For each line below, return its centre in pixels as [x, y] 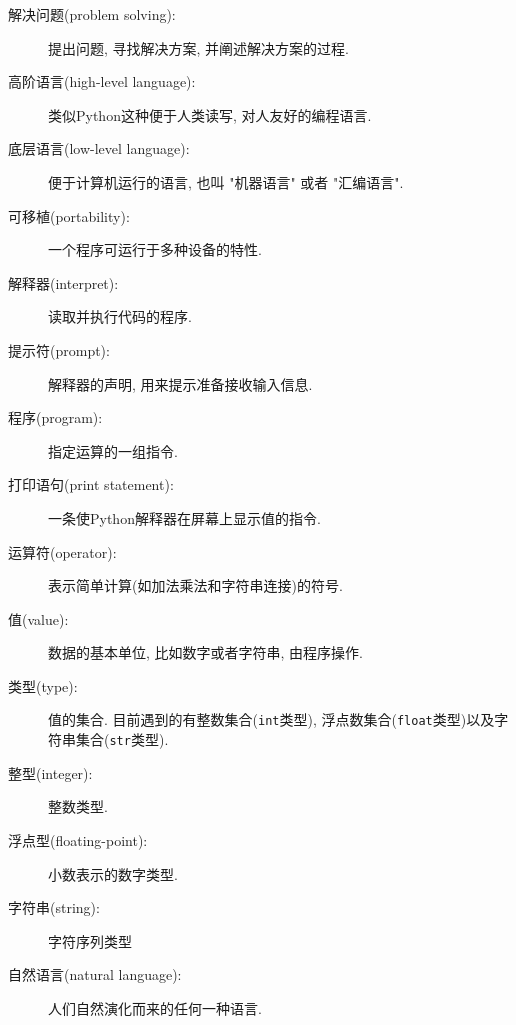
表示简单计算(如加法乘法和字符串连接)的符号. [195, 585]
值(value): [38, 618]
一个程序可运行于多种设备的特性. [155, 249]
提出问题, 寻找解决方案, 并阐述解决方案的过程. [198, 47]
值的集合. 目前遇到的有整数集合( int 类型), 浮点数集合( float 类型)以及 [271, 719]
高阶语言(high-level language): [102, 81]
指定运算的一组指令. [113, 450]
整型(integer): [50, 772]
